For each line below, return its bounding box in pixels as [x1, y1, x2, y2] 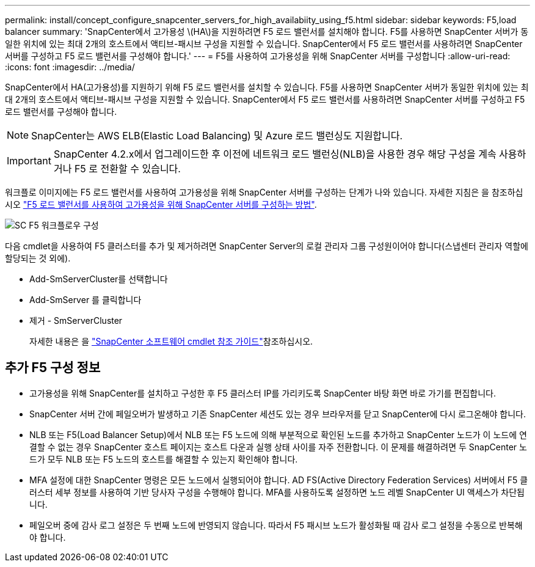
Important [7, 155, 51, 167]
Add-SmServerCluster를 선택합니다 [29, 274, 168, 284]
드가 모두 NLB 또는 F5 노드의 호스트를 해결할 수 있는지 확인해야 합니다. [29, 453, 298, 464]
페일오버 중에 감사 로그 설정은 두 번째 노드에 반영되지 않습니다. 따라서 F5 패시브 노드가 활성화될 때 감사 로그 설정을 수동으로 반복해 [29, 519, 523, 530]
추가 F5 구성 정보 [5, 360, 101, 376]
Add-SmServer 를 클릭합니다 [29, 294, 142, 305]
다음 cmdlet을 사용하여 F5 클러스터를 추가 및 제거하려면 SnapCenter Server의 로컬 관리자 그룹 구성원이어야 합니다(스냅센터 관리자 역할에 [5, 241, 528, 251]
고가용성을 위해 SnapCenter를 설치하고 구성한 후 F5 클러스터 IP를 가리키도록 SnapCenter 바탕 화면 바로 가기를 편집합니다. [29, 387, 497, 398]
